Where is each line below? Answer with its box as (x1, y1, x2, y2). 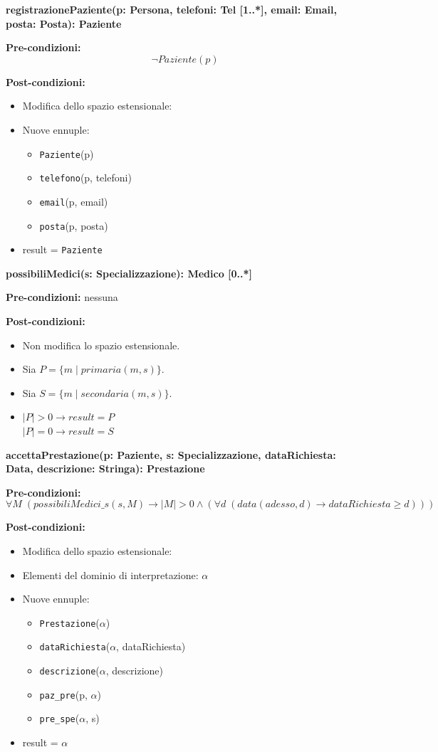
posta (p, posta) (39, 218, 108, 233)
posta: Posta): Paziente (6, 16, 122, 31)
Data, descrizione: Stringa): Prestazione (6, 461, 205, 476)
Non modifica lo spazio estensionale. (22, 337, 180, 352)
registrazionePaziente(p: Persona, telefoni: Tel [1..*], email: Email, (6, 2, 337, 16)
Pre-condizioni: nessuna (6, 290, 118, 304)
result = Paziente (22, 242, 103, 257)
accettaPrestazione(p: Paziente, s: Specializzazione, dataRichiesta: (6, 447, 336, 462)
